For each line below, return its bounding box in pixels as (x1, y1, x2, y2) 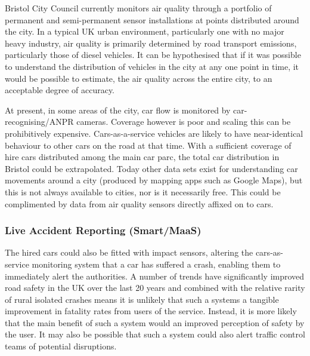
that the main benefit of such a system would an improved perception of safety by (5, 316, 305, 329)
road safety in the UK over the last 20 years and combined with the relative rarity (5, 281, 305, 294)
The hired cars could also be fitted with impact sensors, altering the (5, 246, 253, 259)
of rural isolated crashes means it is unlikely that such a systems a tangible (5, 293, 279, 305)
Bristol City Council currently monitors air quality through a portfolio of (5, 2, 272, 14)
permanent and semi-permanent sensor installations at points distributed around (5, 13, 299, 26)
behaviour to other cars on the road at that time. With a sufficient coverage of (5, 139, 292, 151)
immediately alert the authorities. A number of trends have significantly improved (5, 269, 305, 282)
